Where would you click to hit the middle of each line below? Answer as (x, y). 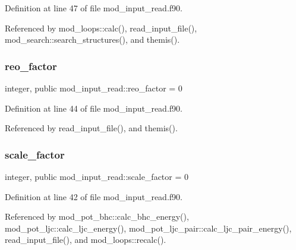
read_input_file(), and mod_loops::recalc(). (86, 240)
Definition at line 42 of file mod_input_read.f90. (94, 196)
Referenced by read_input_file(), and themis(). (91, 128)
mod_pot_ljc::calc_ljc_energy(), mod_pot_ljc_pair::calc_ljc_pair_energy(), (148, 228)
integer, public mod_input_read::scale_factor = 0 (97, 176)
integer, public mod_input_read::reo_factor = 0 (94, 88)
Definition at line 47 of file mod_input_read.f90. (94, 8)
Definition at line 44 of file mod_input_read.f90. (94, 108)
